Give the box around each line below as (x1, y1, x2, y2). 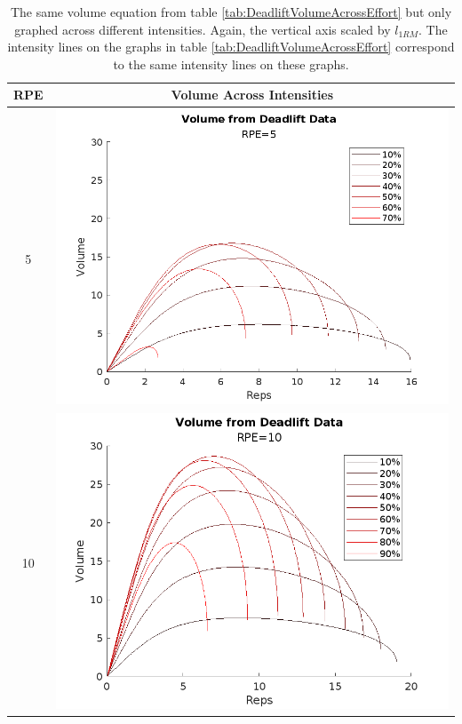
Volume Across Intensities (171, 85, 334, 104)
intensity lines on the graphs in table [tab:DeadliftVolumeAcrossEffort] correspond (7, 37, 455, 56)
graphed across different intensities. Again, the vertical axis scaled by (14, 20, 391, 38)
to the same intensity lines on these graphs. (113, 54, 349, 73)
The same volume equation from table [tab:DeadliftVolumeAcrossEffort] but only (10, 3, 452, 20)
